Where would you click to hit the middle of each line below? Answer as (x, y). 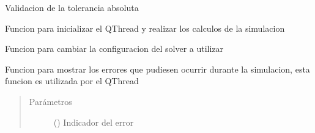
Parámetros (50, 101)
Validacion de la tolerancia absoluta (72, 7)
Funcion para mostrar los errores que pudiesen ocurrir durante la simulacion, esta (157, 69)
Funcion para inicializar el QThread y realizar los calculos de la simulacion (145, 28)
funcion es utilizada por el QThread (72, 81)
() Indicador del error (94, 122)
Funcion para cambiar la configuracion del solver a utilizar (114, 49)
